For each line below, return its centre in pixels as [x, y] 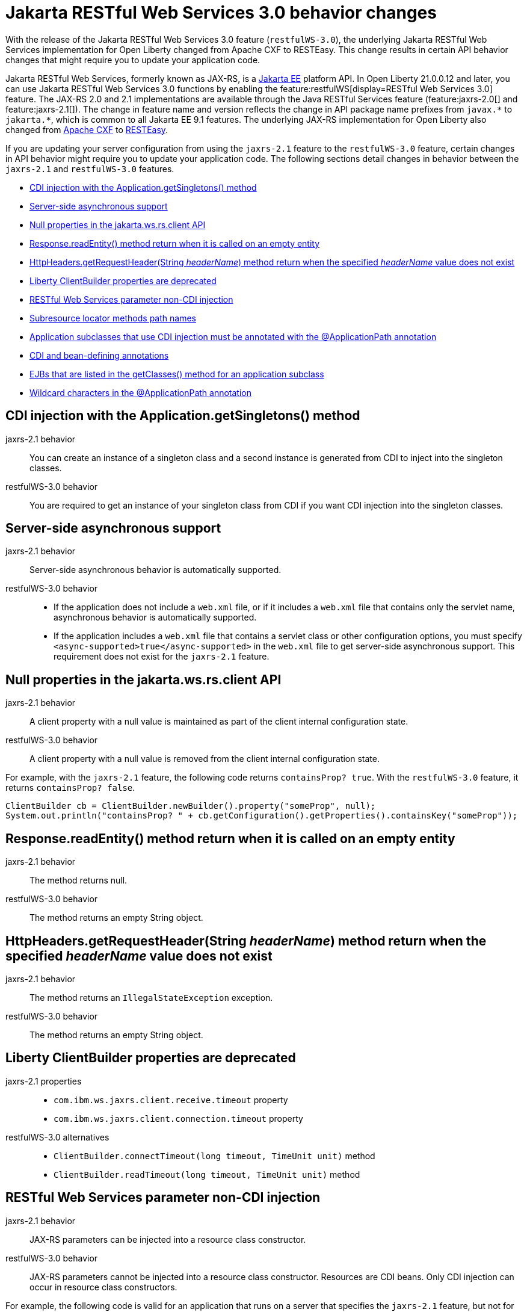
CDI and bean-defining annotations [99, 355]
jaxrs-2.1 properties [44, 1081]
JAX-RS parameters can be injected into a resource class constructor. [168, 1239]
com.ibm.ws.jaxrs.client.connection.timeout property [178, 1118]
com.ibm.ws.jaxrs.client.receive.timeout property [171, 1100]
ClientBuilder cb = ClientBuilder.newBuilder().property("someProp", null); [191, 806]
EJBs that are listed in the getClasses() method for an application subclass [177, 374]
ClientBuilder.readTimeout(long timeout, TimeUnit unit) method [207, 1174]
